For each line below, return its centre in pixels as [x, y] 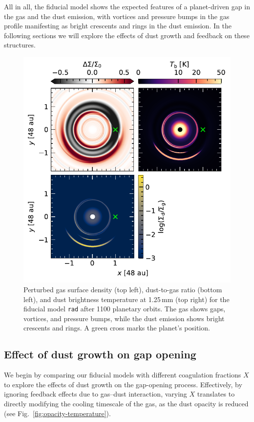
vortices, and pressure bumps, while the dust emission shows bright [124, 318]
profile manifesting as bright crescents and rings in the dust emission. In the [118, 26]
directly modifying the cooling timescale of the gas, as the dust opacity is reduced [126, 404]
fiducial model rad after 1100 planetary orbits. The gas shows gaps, [125, 309]
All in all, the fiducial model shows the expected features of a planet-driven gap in [127, 6]
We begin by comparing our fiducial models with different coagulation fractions [123, 375]
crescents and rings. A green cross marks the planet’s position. [117, 328]
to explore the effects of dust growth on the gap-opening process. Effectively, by [123, 384]
